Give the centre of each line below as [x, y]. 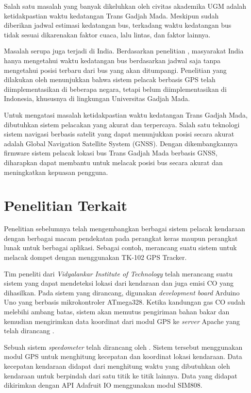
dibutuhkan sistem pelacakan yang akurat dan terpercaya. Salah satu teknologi [122, 124]
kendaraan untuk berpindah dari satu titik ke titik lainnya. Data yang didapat [121, 375]
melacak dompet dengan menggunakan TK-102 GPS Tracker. [95, 257]
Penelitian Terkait [66, 205]
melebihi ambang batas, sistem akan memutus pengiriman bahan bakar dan [117, 311]
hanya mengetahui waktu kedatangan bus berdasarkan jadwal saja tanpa [112, 60]
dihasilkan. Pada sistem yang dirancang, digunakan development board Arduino [122, 292]
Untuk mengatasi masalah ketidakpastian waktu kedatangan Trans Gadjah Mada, [126, 114]
